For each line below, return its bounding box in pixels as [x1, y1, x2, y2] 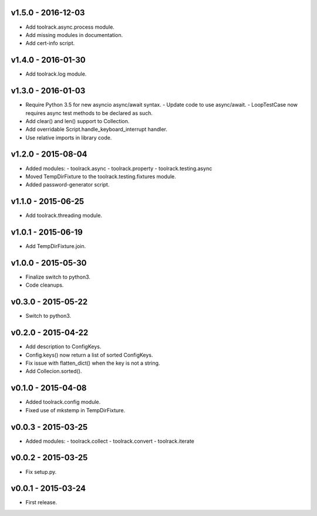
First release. [25, 499, 58, 506]
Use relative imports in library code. [25, 134, 112, 141]
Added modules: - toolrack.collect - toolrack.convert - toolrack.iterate [25, 437, 195, 444]
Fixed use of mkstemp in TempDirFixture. [25, 406, 126, 413]
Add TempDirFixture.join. [25, 243, 86, 250]
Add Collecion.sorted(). [25, 368, 82, 375]
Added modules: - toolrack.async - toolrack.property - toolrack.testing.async [25, 165, 213, 172]
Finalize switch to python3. [25, 273, 91, 281]
